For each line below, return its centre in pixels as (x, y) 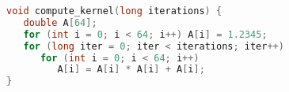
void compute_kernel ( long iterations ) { (114, 11)
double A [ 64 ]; (60, 22)
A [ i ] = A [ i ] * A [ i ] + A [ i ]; (131, 70)
